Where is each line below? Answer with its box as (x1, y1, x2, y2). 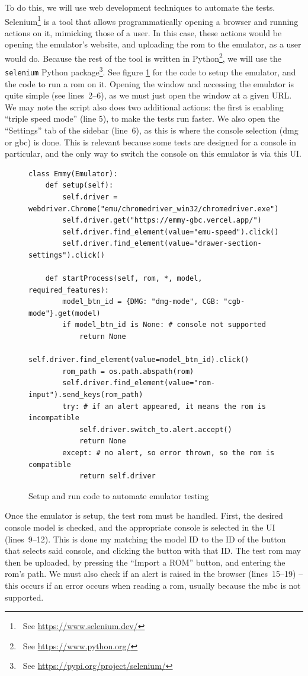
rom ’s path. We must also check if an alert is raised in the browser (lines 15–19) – (5, 567, 303, 580)
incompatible (28, 414, 79, 423)
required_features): (28, 285, 110, 294)
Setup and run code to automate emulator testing (28, 489, 209, 502)
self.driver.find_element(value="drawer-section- (62, 239, 262, 248)
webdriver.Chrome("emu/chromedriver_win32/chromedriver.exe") (28, 204, 279, 213)
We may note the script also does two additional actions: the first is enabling (5, 100, 284, 113)
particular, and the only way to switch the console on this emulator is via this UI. (5, 147, 301, 160)
